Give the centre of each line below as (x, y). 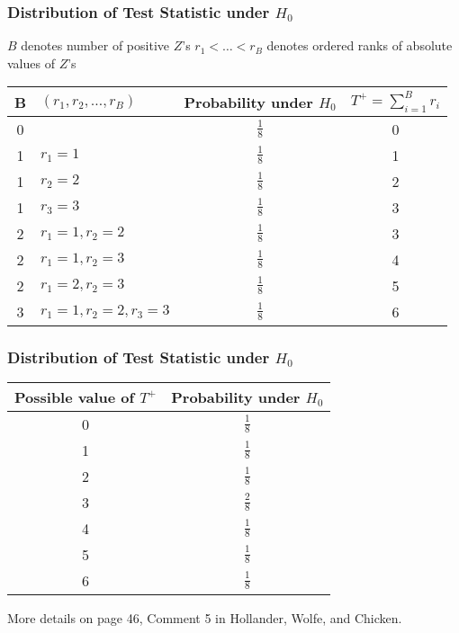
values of (31, 62)
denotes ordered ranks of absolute (360, 45)
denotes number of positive (95, 45)
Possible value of (75, 397)
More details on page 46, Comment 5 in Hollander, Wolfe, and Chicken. (205, 617)
